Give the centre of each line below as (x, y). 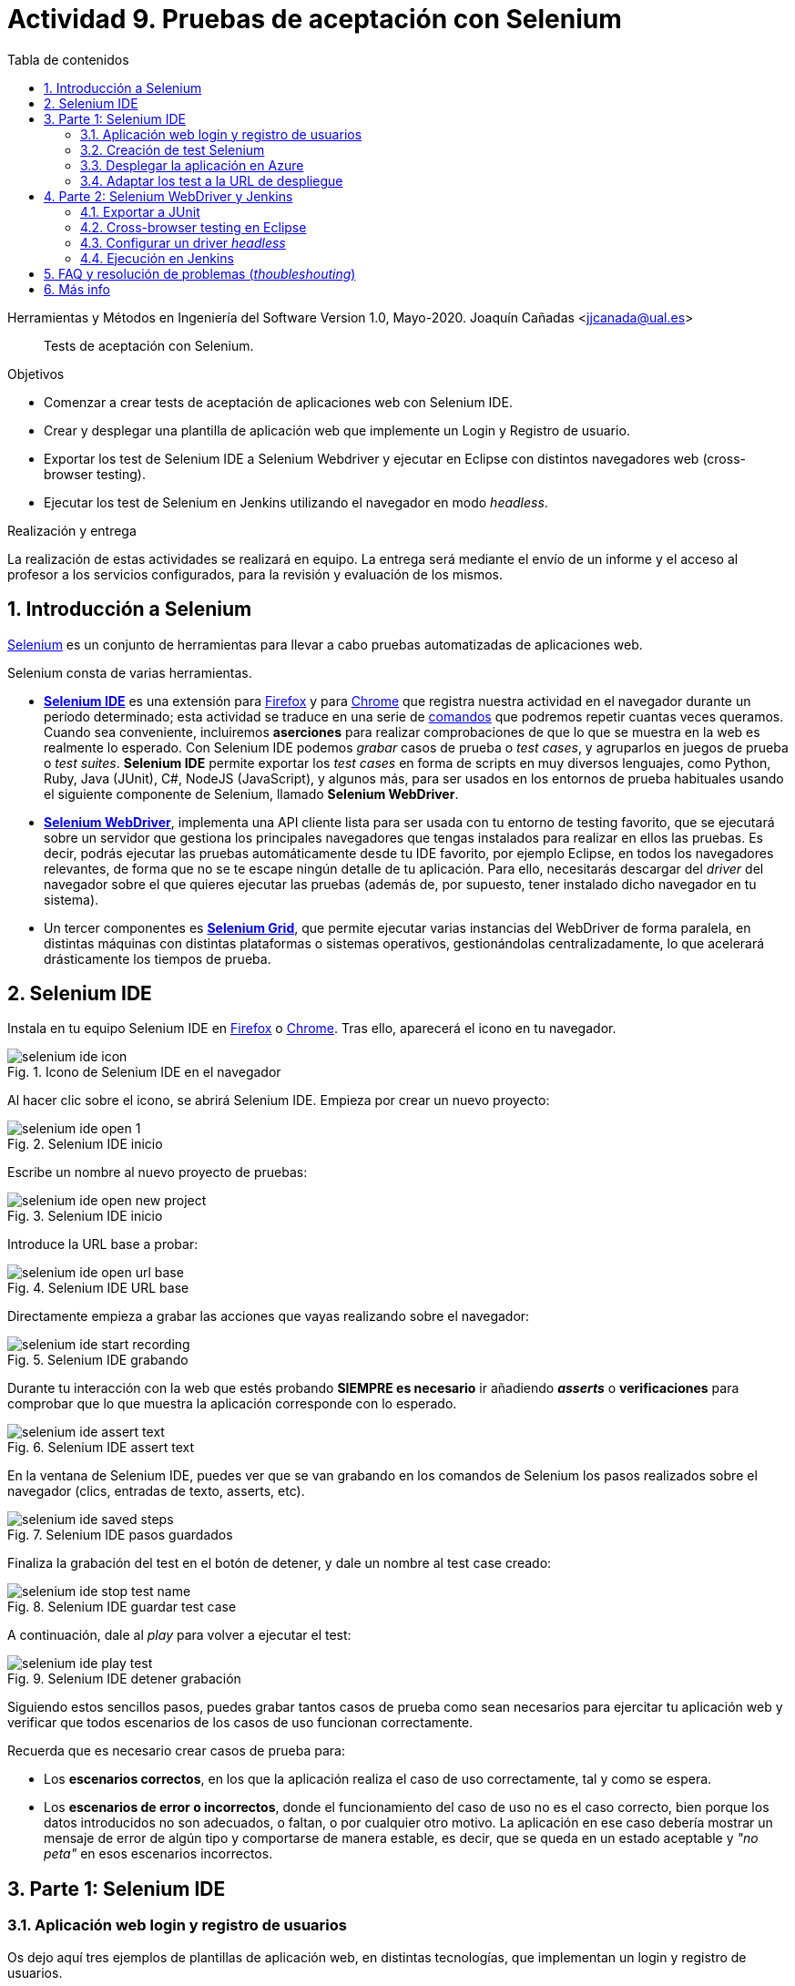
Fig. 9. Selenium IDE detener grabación (124, 1679)
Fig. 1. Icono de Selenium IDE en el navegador (144, 1072)
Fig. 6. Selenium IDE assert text (101, 1448)
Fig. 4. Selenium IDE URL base (98, 1288)
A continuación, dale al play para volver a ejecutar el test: (179, 1635)
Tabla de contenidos (68, 59)
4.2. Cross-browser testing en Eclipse (194, 227)
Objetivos (36, 374)
